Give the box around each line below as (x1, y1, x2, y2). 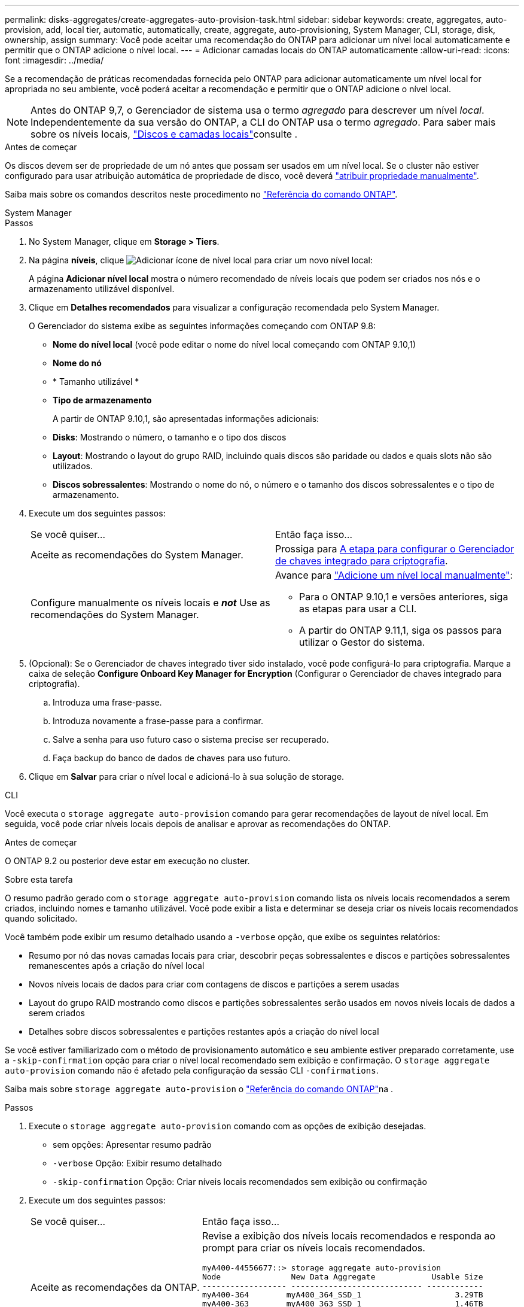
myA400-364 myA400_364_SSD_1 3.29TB (202, 1290, 483, 1299)
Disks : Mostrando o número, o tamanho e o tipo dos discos (53, 432, 287, 442)
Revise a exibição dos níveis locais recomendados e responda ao (202, 1230, 496, 1242)
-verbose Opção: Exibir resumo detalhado (53, 1158, 222, 1168)
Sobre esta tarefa (5, 874, 73, 884)
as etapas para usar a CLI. (299, 603, 417, 615)
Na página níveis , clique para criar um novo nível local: (29, 255, 373, 265)
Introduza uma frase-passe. (53, 697, 162, 707)
